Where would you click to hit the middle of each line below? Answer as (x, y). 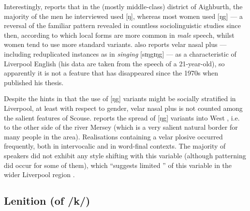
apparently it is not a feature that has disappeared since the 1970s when (111, 73)
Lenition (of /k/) (47, 201)
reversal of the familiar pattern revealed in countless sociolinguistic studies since (123, 25)
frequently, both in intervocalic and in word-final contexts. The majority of (115, 146)
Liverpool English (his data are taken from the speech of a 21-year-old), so (114, 63)
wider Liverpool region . (39, 174)
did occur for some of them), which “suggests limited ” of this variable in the (118, 165)
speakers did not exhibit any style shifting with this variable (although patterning (125, 155)
